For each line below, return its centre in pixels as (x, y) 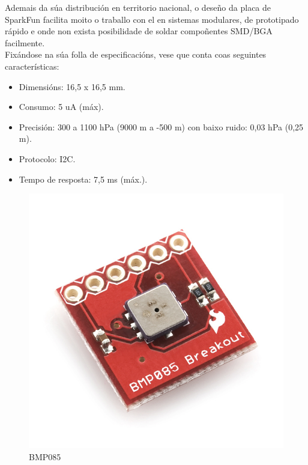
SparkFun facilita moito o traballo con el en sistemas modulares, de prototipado (152, 19)
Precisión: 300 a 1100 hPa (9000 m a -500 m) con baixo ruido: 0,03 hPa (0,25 (161, 126)
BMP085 (45, 456)
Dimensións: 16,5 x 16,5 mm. (72, 86)
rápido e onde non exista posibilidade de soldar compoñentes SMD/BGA (139, 31)
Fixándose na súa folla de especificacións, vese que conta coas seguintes (136, 54)
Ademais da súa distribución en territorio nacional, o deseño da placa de (138, 7)
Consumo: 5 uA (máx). (61, 107)
